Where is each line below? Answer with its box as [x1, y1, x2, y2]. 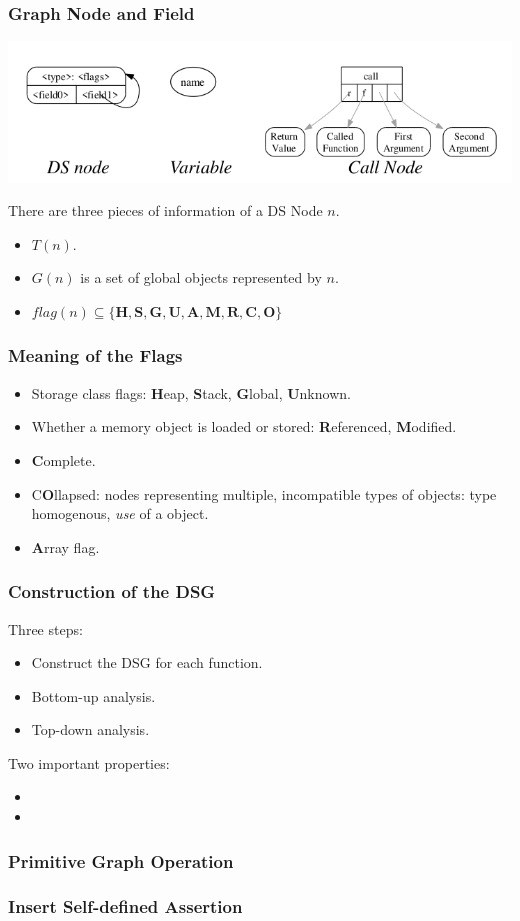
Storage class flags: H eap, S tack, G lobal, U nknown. [31, 382, 351, 403]
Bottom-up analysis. [31, 685, 156, 706]
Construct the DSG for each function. [31, 652, 263, 673]
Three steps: [8, 618, 83, 639]
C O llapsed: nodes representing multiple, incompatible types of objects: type [31, 483, 497, 504]
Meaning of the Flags [8, 343, 183, 368]
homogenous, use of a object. [31, 503, 209, 524]
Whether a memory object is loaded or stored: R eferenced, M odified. [31, 416, 457, 437]
